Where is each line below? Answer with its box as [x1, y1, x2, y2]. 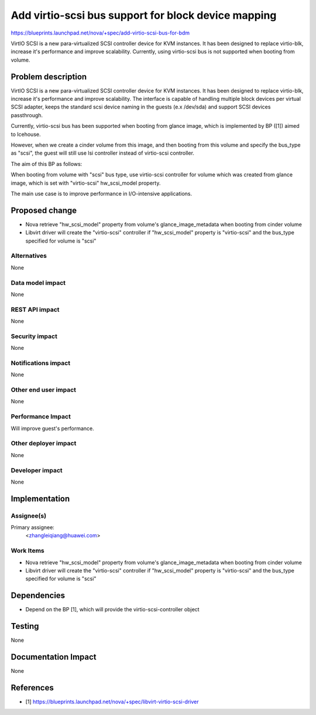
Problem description [11, 71, 87, 81]
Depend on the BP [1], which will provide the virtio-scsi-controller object [25, 606, 200, 613]
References [11, 683, 54, 693]
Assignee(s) [11, 512, 47, 520]
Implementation [11, 493, 70, 503]
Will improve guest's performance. [11, 425, 94, 432]
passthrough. [11, 111, 43, 118]
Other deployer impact [11, 440, 77, 448]
